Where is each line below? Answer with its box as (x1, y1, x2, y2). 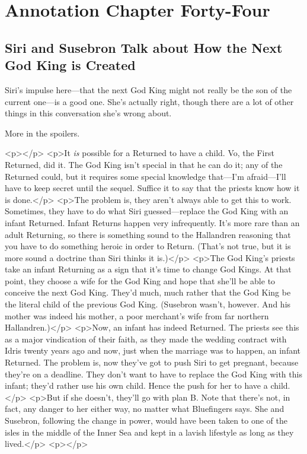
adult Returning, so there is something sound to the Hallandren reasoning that (5, 228, 291, 240)
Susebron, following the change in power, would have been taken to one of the (5, 414, 287, 426)
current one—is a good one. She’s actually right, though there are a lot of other (5, 95, 294, 107)
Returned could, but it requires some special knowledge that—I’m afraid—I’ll (5, 170, 286, 182)
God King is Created (5, 56, 136, 74)
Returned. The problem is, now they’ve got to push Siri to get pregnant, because (5, 356, 299, 369)
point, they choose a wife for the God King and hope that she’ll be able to (5, 274, 276, 287)
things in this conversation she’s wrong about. (5, 107, 172, 119)
